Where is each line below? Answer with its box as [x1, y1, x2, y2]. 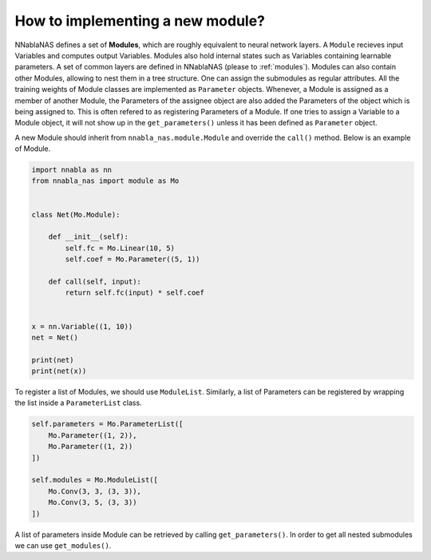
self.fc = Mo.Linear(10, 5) [65, 244, 176, 252]
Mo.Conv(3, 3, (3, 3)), [48, 487, 141, 495]
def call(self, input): [48, 276, 141, 286]
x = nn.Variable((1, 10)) [31, 322, 133, 331]
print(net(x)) [31, 367, 87, 375]
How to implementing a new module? [14, 12, 266, 30]
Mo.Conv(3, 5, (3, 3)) [48, 498, 137, 507]
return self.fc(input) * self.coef [65, 288, 205, 297]
